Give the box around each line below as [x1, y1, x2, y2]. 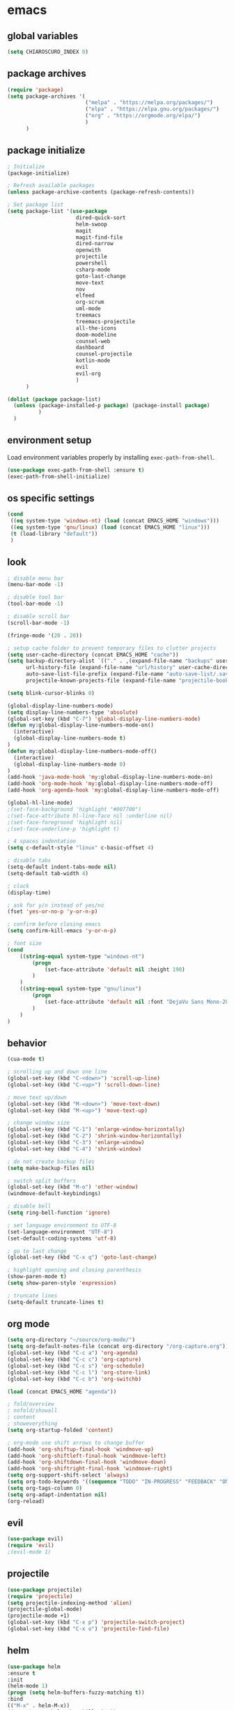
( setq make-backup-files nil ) [7, 1164, 95, 1171]
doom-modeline [75, 331, 117, 338]
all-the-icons [75, 324, 117, 332]
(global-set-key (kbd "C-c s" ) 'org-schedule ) [7, 1362, 145, 1369]
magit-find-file [75, 233, 123, 241]
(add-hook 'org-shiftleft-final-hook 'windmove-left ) [7, 1452, 167, 1459]
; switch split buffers [7, 1177, 77, 1184]
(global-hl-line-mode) [7, 799, 73, 807]
